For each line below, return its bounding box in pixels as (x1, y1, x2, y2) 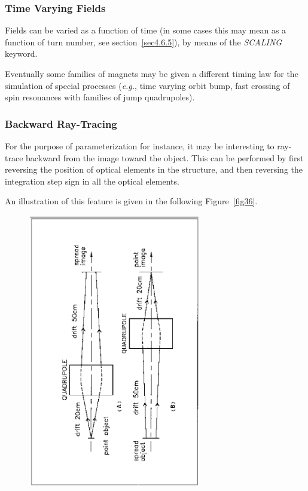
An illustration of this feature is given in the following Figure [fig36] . (5, 195, 258, 207)
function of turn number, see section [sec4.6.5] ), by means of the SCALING (5, 35, 282, 48)
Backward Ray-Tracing (5, 116, 117, 131)
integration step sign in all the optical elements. (5, 174, 179, 187)
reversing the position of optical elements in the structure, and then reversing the (5, 163, 303, 176)
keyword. (5, 47, 38, 60)
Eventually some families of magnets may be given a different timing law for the (5, 67, 298, 79)
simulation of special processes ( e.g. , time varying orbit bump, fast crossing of (5, 79, 290, 91)
